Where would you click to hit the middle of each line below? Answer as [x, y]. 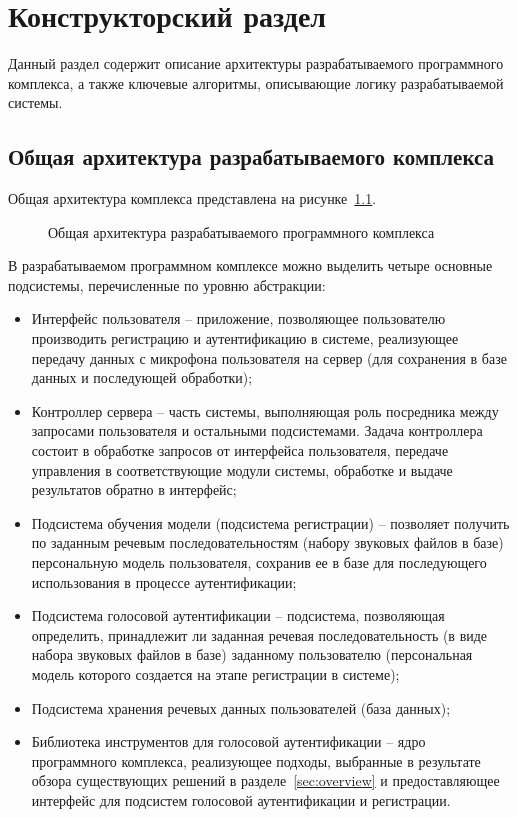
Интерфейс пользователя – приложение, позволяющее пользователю [238, 318]
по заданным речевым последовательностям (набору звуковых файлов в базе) [267, 542]
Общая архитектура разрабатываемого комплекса [251, 156]
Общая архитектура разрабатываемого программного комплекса [241, 231]
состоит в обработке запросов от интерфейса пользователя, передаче [240, 450]
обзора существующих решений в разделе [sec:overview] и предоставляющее [265, 780]
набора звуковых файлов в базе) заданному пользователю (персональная [252, 654]
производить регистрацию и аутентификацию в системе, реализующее [245, 338]
